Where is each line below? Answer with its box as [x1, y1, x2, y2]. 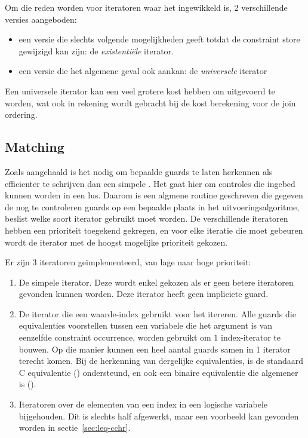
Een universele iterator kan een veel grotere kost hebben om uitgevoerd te [5, 84, 275, 97]
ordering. [5, 108, 38, 121]
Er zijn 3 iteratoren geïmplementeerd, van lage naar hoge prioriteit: [5, 256, 251, 268]
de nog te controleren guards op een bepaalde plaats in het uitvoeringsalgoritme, [5, 200, 300, 213]
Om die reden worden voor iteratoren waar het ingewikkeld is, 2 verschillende [5, 1, 288, 13]
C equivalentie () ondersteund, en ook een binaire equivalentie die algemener [19, 366, 298, 378]
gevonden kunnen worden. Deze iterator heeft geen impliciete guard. [19, 287, 269, 300]
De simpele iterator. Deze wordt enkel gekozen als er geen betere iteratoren [19, 275, 294, 288]
